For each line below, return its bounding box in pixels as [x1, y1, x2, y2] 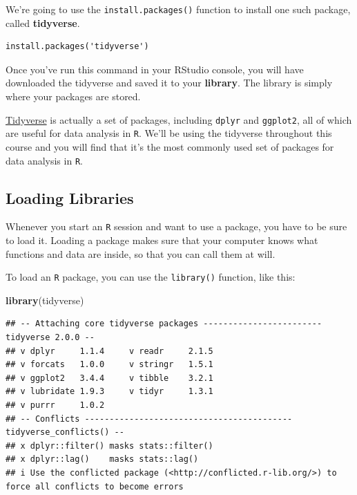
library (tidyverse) [6, 292, 84, 307]
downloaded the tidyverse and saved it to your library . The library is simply [6, 75, 333, 90]
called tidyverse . [6, 15, 80, 30]
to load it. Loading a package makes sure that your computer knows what [6, 233, 318, 247]
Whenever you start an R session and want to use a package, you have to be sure [6, 219, 347, 234]
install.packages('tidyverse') [6, 41, 149, 52]
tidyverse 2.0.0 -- [6, 333, 95, 343]
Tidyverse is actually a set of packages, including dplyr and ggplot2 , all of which [6, 112, 352, 127]
